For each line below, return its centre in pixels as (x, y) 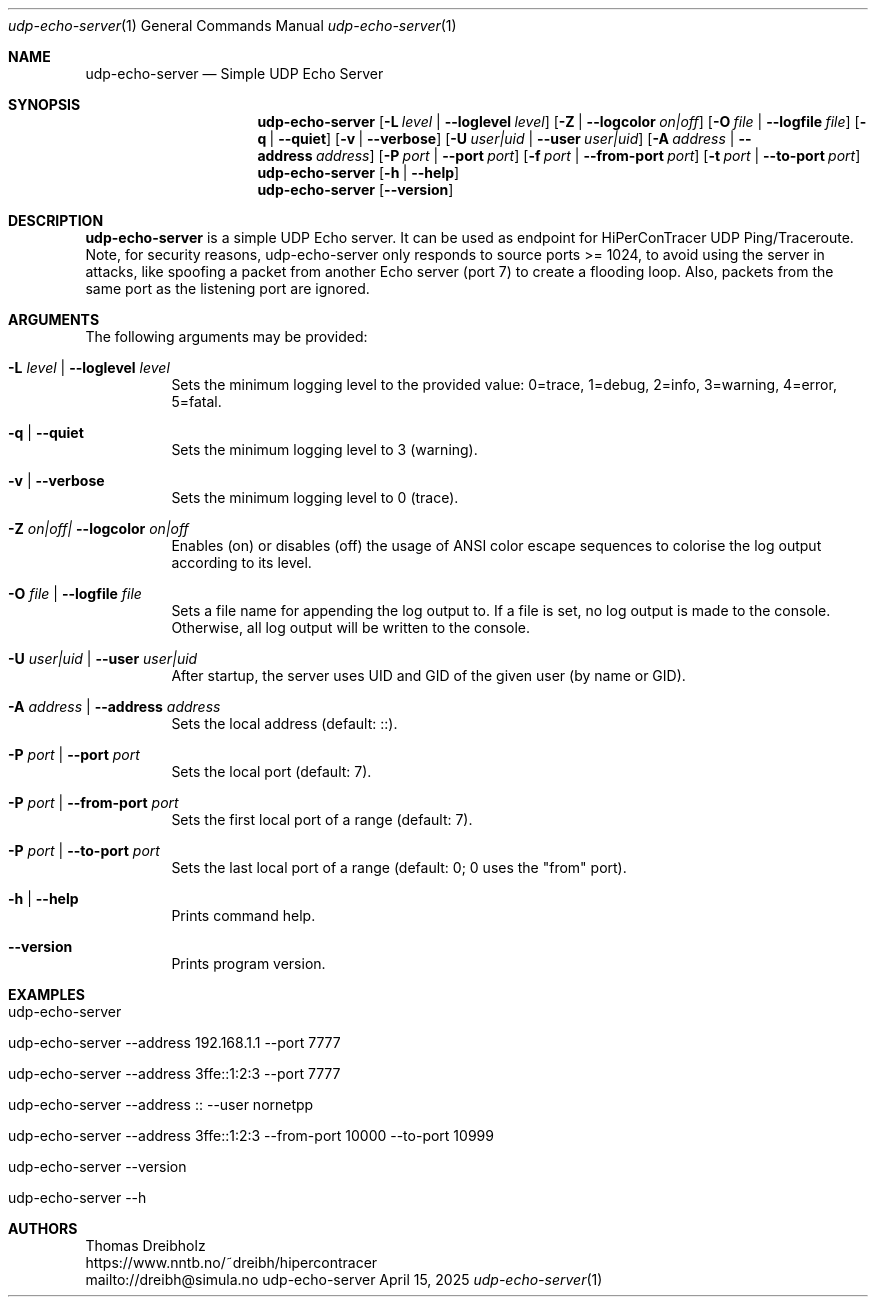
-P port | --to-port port (84, 850)
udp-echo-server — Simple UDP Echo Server (234, 73)
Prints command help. (243, 915)
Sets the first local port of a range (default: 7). (322, 819)
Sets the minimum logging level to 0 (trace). (315, 497)
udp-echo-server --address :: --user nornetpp (161, 1104)
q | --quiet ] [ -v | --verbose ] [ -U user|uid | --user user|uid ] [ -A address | (496, 138)
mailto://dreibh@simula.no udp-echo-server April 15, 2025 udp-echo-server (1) (344, 1279)
